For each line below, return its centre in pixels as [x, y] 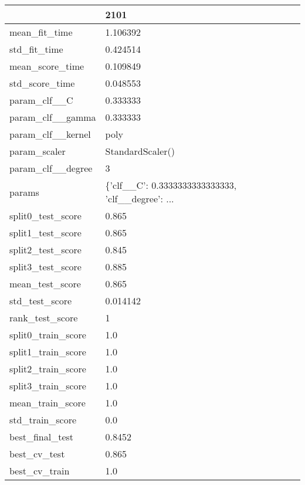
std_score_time [42, 83]
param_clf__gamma [53, 117]
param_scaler [38, 151]
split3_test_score [45, 267]
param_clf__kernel [50, 134]
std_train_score [43, 420]
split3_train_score [48, 386]
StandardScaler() [140, 151]
